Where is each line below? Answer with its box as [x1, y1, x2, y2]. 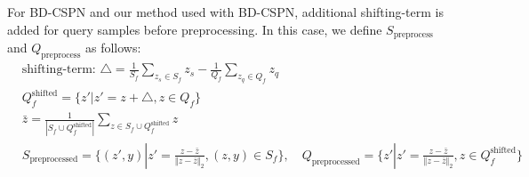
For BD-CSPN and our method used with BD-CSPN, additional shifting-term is [7, 3, 444, 20]
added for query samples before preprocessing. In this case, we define [7, 20, 382, 38]
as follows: [85, 38, 141, 57]
